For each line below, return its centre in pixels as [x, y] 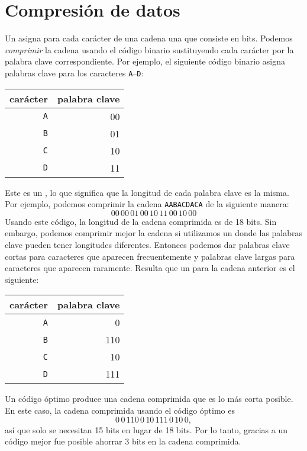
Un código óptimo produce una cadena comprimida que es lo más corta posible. [149, 399]
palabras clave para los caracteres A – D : [74, 73]
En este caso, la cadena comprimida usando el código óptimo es [120, 410]
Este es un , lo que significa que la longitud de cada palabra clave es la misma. [147, 192]
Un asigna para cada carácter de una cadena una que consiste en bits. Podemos [149, 38]
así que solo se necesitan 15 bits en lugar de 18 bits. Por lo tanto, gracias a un [146, 429]
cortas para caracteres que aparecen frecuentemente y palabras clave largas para [150, 256]
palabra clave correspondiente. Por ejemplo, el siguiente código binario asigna [145, 61]
